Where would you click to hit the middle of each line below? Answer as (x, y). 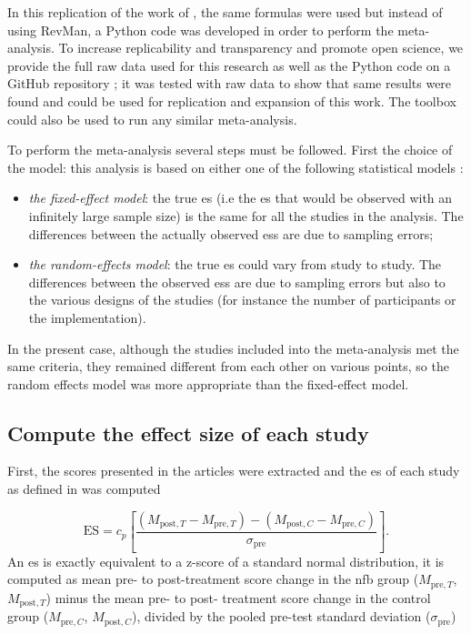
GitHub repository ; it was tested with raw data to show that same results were (230, 83)
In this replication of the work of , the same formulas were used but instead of (225, 12)
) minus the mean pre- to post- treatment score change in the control (238, 597)
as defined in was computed (84, 489)
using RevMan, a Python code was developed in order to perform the (200, 30)
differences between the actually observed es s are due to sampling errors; (231, 233)
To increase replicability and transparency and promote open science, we (261, 48)
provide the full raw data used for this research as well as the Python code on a (229, 65)
